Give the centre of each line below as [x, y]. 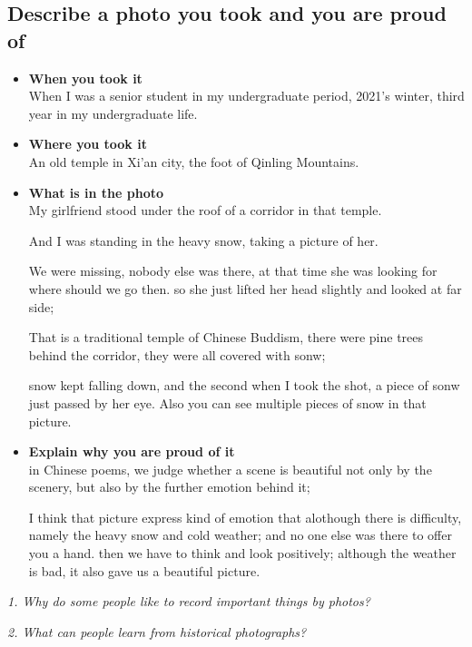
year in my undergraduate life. [113, 113]
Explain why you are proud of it [132, 451]
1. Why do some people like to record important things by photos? [189, 601]
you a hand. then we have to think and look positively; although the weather [242, 553]
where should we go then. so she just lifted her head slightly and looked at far [245, 288]
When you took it [85, 78]
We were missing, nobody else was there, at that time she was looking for [233, 271]
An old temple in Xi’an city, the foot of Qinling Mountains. [194, 161]
